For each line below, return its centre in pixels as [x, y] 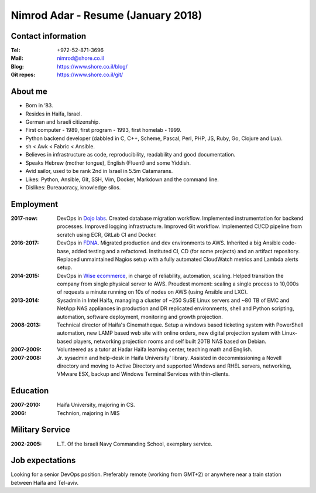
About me [29, 92]
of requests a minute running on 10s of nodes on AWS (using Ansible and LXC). [152, 292]
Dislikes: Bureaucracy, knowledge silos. [73, 188]
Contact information [49, 36]
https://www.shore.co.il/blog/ [92, 66]
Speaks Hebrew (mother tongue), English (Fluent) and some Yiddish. [108, 163]
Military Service [40, 430]
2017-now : [24, 218]
